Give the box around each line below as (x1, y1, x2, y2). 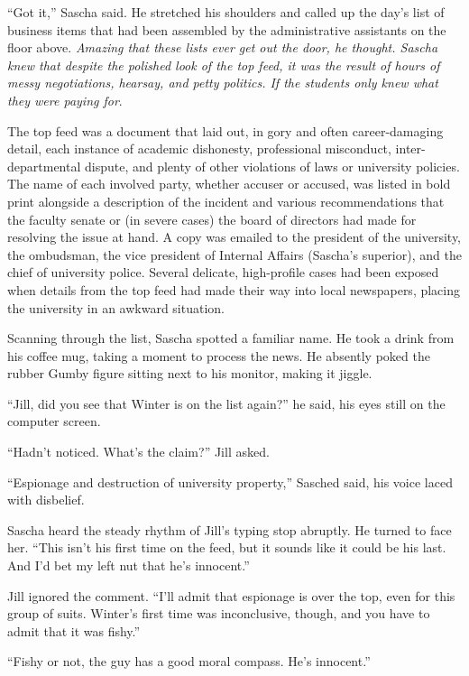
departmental (7, 156, 81, 175)
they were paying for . (7, 90, 123, 109)
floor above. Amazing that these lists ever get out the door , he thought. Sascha (7, 38, 438, 57)
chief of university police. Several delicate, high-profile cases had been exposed (7, 263, 439, 282)
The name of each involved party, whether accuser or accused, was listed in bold (7, 174, 451, 193)
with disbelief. (7, 490, 85, 509)
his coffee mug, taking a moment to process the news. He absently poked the (7, 346, 430, 365)
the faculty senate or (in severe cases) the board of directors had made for (7, 209, 417, 228)
